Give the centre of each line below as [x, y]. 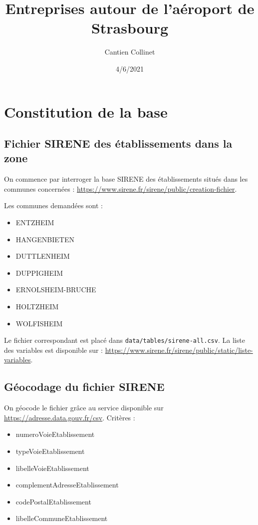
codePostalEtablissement [53, 501]
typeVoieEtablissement [50, 451]
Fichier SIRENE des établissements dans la [118, 143]
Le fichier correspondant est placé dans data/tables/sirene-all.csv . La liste [125, 340]
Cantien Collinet [130, 52]
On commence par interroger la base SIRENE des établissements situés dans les [126, 179]
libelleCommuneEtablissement [62, 518]
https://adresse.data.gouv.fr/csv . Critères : [70, 417]
